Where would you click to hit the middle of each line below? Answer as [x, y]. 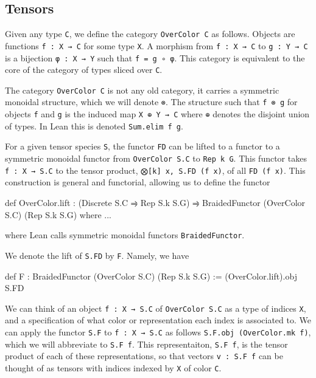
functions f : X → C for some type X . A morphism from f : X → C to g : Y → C [156, 45]
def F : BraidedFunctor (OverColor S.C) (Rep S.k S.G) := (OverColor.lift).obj [151, 276]
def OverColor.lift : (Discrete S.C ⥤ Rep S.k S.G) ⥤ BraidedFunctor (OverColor [155, 203]
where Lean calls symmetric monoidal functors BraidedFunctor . [125, 235]
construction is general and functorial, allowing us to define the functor [138, 182]
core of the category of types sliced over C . [84, 70]
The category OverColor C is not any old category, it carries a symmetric [142, 90]
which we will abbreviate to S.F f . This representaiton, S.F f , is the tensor [146, 344]
